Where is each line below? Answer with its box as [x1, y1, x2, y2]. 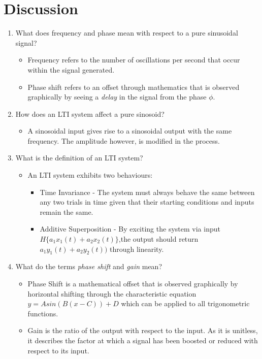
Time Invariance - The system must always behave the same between [40, 186, 255, 197]
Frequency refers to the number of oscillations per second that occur [27, 54, 240, 65]
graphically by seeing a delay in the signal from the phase [27, 91, 207, 102]
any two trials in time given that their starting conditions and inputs [40, 197, 254, 207]
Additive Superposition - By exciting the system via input [40, 223, 220, 234]
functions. [27, 308, 58, 318]
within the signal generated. [27, 64, 115, 75]
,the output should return [118, 234, 199, 244]
